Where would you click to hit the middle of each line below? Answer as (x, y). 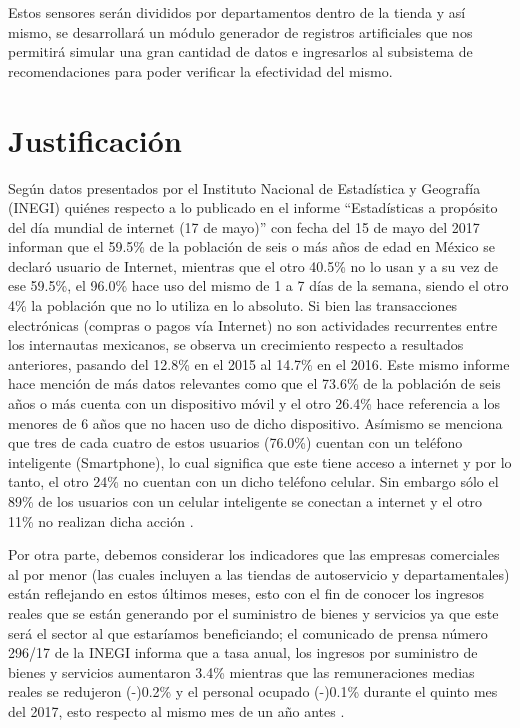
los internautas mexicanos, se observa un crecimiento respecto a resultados (236, 344)
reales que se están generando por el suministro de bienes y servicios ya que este (253, 612)
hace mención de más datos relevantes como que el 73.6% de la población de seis (254, 383)
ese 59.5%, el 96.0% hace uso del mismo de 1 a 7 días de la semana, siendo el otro (258, 285)
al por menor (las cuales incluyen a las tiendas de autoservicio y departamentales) (259, 573)
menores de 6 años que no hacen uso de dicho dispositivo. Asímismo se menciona (255, 422)
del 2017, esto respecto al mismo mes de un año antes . (176, 710)
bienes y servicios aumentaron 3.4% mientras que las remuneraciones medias (241, 671)
